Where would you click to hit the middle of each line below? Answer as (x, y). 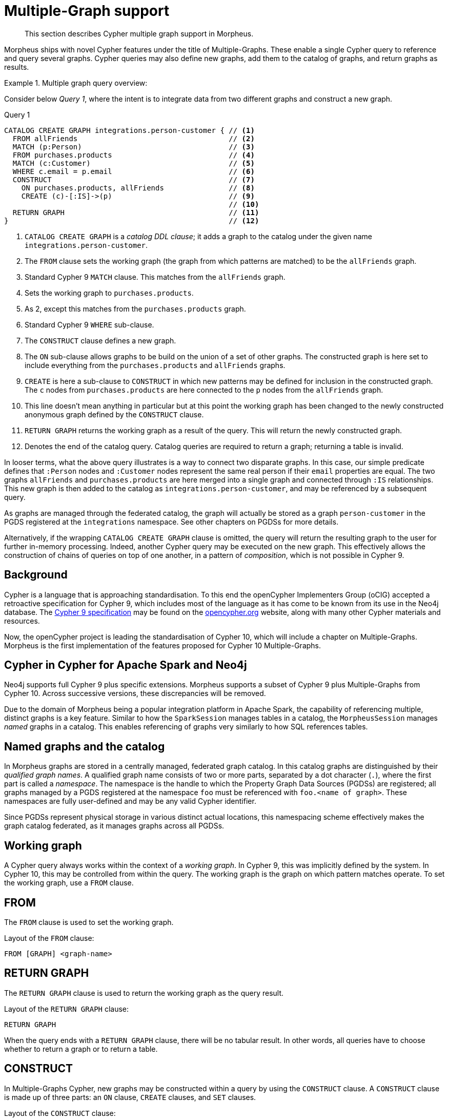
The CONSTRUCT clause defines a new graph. (100, 340)
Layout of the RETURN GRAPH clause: (67, 1009)
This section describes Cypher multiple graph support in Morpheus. (139, 33)
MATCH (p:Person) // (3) (134, 147)
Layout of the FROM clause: (49, 938)
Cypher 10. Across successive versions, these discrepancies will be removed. (135, 693)
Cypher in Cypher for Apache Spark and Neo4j (126, 665)
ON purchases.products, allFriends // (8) (138, 188)
